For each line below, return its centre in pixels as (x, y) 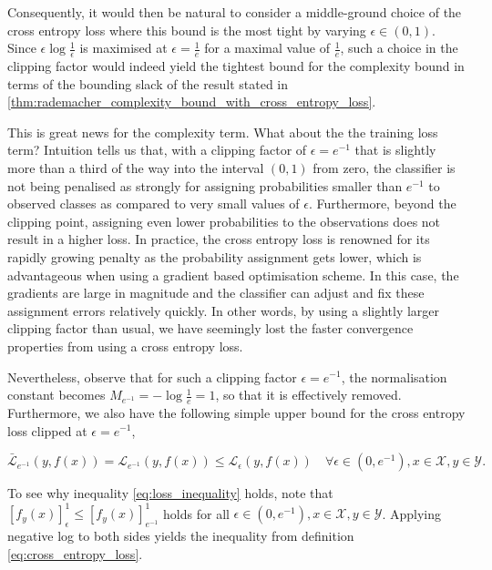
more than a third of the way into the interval (136, 167)
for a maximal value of (267, 48)
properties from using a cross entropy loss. (125, 346)
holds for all (196, 513)
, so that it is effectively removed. (308, 395)
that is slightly (395, 150)
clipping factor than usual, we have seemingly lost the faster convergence (210, 328)
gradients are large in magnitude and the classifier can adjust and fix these (216, 293)
